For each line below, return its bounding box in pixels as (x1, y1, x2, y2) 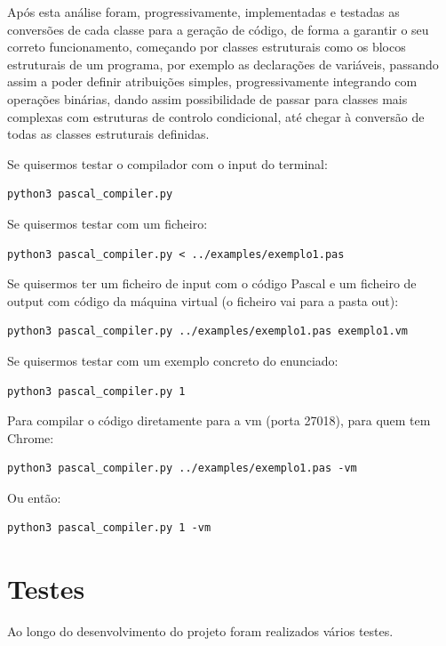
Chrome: (7, 428, 54, 447)
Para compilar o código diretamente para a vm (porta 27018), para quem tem (7, 411, 431, 430)
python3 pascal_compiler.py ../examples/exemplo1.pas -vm (7, 462, 357, 475)
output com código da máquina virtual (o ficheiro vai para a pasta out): (7, 291, 399, 310)
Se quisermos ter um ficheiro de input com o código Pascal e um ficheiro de (7, 274, 417, 293)
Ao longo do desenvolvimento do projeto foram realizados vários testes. (7, 622, 394, 641)
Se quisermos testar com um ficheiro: (7, 214, 208, 232)
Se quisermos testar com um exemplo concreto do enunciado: (7, 351, 338, 369)
